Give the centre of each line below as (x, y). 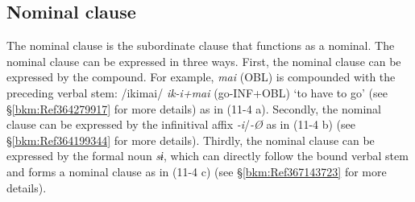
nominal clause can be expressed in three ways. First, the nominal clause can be (204, 61)
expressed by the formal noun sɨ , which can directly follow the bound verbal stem (207, 156)
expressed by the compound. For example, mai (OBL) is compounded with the (201, 77)
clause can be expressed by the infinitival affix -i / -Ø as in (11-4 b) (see (181, 124)
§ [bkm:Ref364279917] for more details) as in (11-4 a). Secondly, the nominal (194, 108)
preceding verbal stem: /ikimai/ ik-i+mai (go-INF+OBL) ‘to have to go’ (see (197, 92)
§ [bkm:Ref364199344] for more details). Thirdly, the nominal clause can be (191, 140)
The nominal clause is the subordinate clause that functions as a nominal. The (201, 45)
